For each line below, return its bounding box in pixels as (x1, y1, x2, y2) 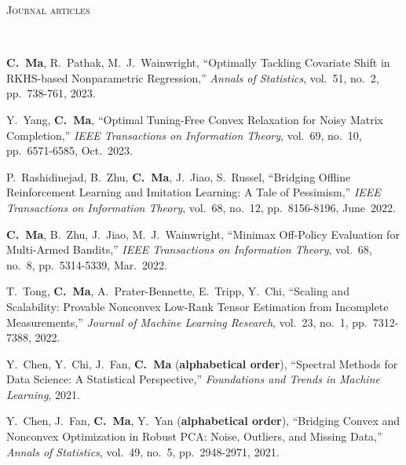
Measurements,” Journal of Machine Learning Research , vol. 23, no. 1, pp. (6, 313, 368, 330)
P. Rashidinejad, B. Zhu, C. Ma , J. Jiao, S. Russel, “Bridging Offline (6, 168, 351, 185)
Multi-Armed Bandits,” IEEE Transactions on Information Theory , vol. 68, (6, 241, 372, 258)
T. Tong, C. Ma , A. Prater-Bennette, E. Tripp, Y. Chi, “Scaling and (6, 283, 349, 299)
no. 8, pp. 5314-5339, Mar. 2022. (6, 256, 168, 273)
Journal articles (6, 2, 90, 17)
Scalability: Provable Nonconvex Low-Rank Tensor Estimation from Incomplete (6, 298, 389, 314)
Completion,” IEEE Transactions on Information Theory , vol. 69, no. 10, (6, 126, 362, 143)
